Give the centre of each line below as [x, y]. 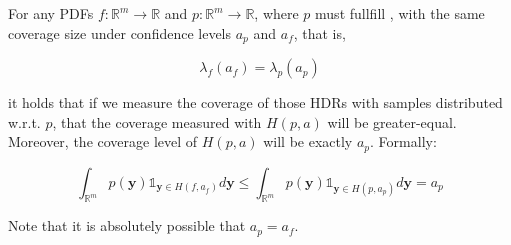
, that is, [319, 32]
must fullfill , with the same [400, 13]
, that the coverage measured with [157, 121]
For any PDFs [51, 13]
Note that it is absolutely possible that [127, 225]
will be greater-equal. [392, 121]
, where [276, 13]
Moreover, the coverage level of [103, 141]
